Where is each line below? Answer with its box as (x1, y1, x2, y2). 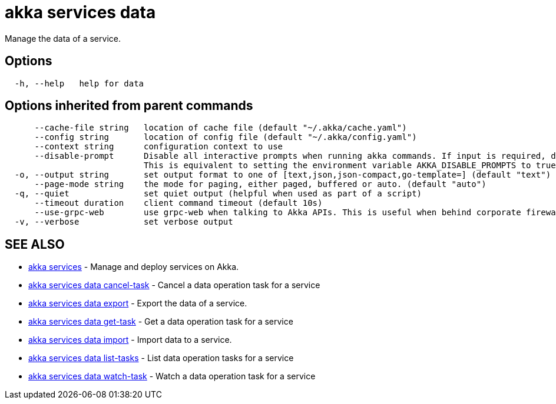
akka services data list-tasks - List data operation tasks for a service (28, 353, 294, 363)
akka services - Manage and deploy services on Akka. (28, 262, 239, 272)
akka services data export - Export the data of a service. (28, 298, 247, 309)
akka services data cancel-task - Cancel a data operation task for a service (28, 280, 320, 291)
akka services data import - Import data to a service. (28, 335, 232, 345)
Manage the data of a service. (5, 33, 121, 44)
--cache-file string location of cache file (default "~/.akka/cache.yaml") (34, 123, 407, 133)
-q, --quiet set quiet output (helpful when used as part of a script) (14, 189, 422, 199)
